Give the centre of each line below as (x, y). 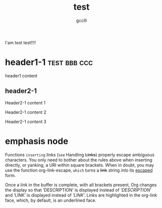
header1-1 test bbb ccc (49, 62)
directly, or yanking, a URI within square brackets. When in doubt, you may (80, 165)
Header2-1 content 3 (26, 121)
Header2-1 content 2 (26, 112)
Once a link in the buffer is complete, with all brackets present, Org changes (81, 185)
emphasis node (37, 141)
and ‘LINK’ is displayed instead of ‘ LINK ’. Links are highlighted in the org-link (81, 195)
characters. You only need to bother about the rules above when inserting (79, 160)
